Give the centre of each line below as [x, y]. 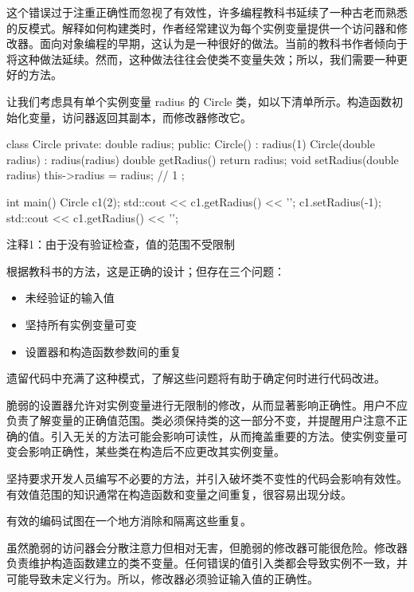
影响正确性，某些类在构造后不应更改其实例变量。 [156, 451]
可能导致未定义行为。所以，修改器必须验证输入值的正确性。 [162, 579]
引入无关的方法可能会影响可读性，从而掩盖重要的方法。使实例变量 [223, 435]
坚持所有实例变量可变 [81, 324]
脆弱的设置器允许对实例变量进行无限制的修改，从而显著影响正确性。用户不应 [207, 404]
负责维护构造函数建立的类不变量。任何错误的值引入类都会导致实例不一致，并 [207, 563]
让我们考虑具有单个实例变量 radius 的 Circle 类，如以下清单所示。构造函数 [199, 101]
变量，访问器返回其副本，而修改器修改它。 [140, 117]
